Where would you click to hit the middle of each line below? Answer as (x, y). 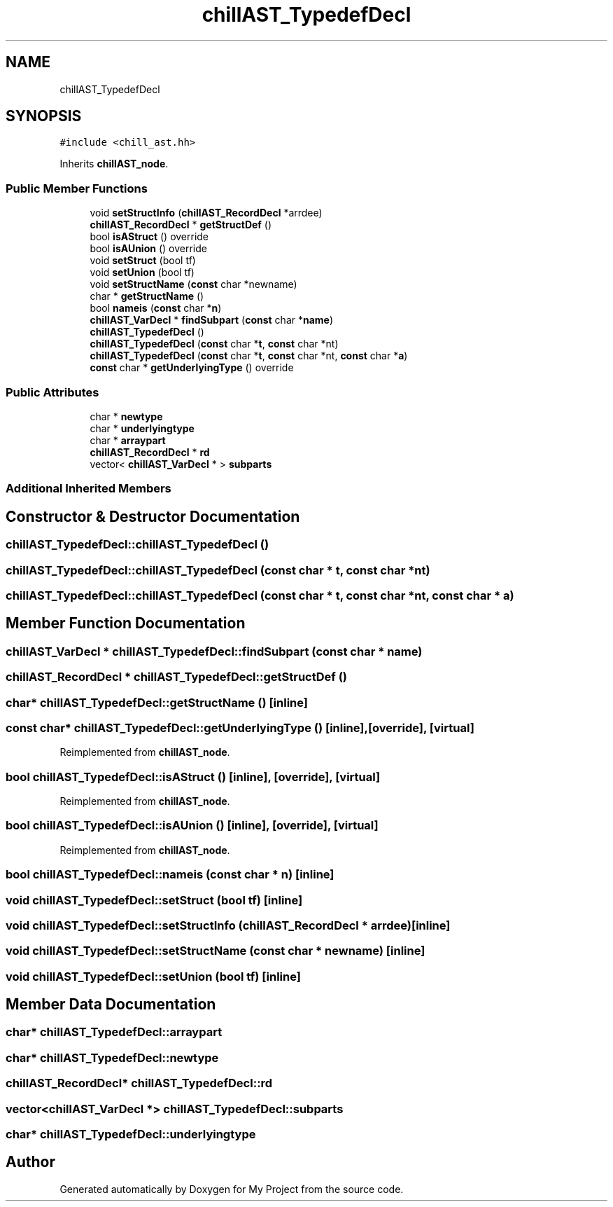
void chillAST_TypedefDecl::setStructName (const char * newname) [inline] (216, 951)
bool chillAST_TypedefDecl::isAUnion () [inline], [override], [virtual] (192, 826)
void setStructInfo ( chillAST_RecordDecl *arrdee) (206, 213)
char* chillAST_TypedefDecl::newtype (112, 1057)
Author (30, 1162)
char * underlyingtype (142, 428)
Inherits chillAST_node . (114, 164)
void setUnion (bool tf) (142, 273)
